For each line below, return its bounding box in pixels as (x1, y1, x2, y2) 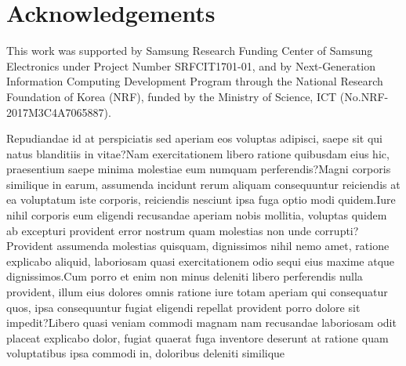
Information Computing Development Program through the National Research (6, 73, 383, 89)
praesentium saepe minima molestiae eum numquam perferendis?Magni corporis (6, 161, 391, 177)
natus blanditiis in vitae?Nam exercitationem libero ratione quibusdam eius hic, (6, 145, 390, 161)
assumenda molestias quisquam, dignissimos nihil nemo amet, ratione (56, 237, 390, 254)
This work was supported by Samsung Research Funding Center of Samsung (6, 42, 373, 59)
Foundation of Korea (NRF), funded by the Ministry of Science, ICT (6, 88, 337, 104)
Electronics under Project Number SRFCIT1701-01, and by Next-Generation (6, 57, 375, 74)
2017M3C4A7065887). (6, 103, 111, 120)
